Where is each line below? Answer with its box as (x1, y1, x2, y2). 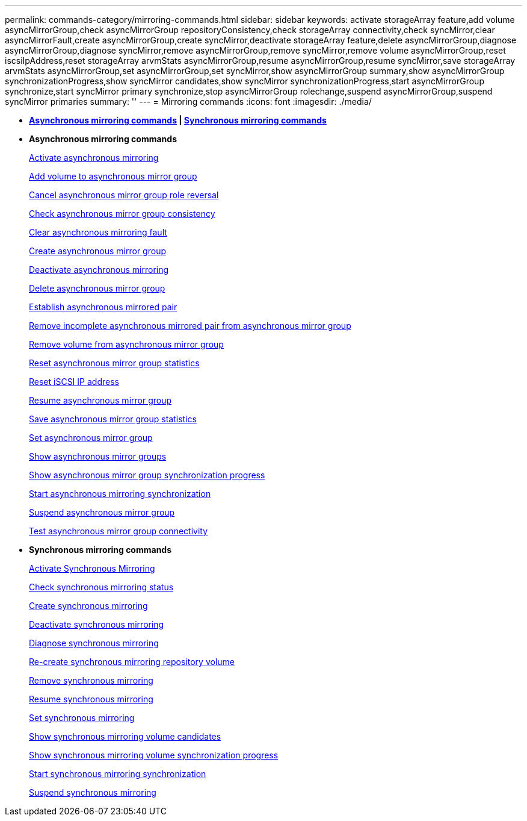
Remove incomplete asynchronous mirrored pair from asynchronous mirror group (29, 320, 351, 331)
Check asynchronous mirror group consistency (29, 208, 215, 219)
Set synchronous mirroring (29, 713, 135, 723)
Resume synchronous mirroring (29, 694, 153, 704)
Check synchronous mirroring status (29, 582, 174, 592)
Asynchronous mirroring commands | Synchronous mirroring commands (29, 115, 327, 125)
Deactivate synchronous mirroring (29, 619, 164, 629)
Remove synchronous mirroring (29, 675, 153, 685)
